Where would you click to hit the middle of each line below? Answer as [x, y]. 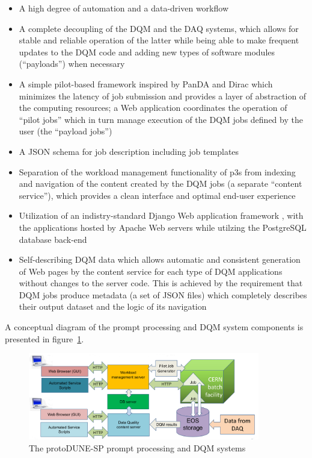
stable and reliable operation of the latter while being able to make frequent [159, 40]
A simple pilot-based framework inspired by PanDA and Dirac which [146, 83]
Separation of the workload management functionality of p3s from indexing [157, 171]
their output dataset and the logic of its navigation [113, 306]
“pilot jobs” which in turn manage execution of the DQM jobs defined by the [161, 119]
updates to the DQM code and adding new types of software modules [147, 52]
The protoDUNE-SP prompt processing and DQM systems [137, 447]
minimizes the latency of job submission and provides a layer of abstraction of [163, 96]
